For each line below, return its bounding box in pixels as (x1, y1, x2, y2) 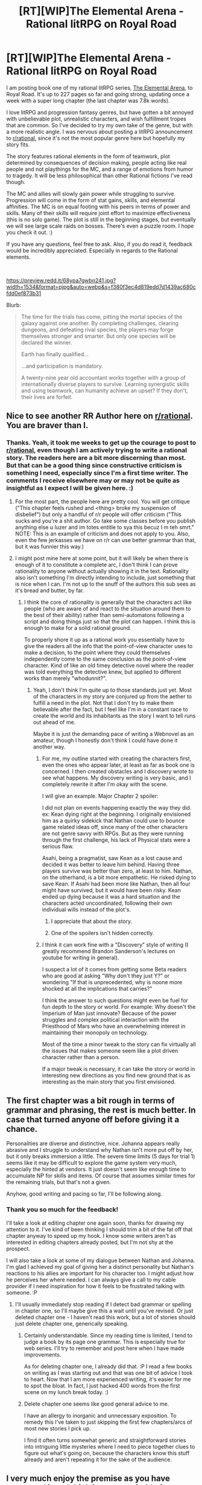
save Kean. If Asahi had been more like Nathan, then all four (42, 880, 191, 887)
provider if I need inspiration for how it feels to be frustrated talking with (6, 1282, 185, 1289)
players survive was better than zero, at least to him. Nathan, (42, 867, 194, 875)
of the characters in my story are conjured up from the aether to (33, 692, 192, 700)
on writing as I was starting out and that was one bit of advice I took (24, 1369, 193, 1376)
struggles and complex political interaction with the (42, 1016, 169, 1023)
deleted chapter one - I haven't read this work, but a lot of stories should (14, 1313, 196, 1321)
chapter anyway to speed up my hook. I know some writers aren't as (6, 1232, 177, 1239)
